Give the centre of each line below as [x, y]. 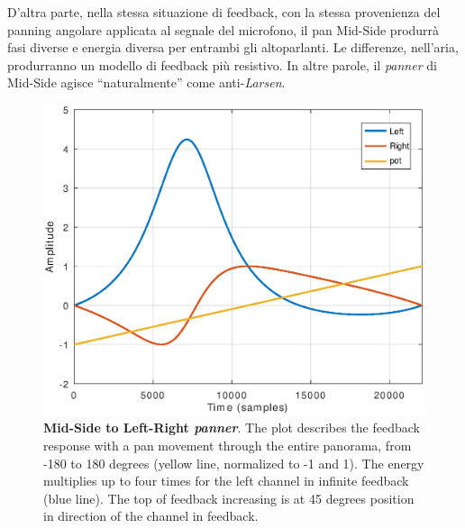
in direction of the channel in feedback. [151, 516]
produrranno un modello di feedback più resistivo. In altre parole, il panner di [222, 64]
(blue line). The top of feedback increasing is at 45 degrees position [229, 498]
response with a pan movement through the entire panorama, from [228, 446]
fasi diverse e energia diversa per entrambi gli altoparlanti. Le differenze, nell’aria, [233, 47]
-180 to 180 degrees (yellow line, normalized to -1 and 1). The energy [234, 463]
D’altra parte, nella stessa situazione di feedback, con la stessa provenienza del [224, 12]
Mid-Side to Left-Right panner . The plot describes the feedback [232, 428]
